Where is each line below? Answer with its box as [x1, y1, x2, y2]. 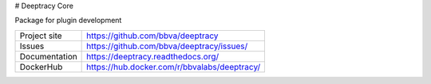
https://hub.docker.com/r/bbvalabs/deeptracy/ [86, 61, 261, 72]
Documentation [19, 51, 77, 62]
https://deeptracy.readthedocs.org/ [86, 51, 219, 62]
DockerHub [19, 61, 63, 72]
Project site [19, 30, 63, 41]
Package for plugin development [14, 16, 122, 25]
